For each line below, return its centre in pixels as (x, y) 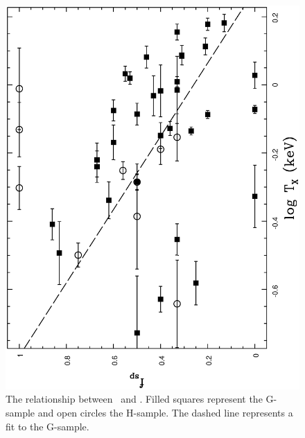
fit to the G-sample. (47, 426)
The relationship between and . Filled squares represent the (134, 399)
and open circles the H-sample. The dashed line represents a (165, 412)
